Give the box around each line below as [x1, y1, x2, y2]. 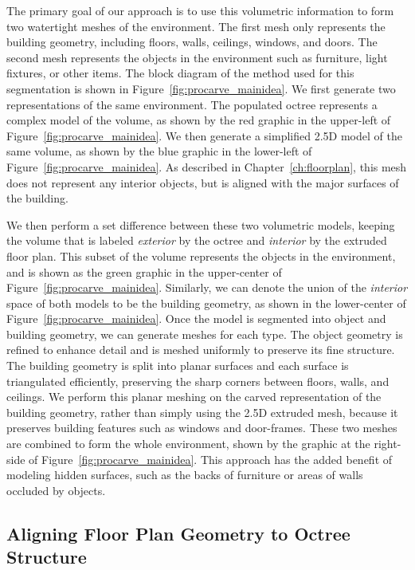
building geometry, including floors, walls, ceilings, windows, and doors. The [6, 33, 378, 50]
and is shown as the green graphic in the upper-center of [6, 263, 282, 280]
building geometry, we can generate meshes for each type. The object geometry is [6, 325, 403, 342]
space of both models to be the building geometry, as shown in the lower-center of [6, 294, 406, 311]
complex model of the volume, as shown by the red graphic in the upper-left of [6, 112, 391, 128]
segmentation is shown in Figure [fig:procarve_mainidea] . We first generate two [6, 80, 396, 96]
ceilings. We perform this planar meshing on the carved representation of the [6, 388, 382, 405]
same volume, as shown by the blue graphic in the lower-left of [6, 143, 312, 159]
